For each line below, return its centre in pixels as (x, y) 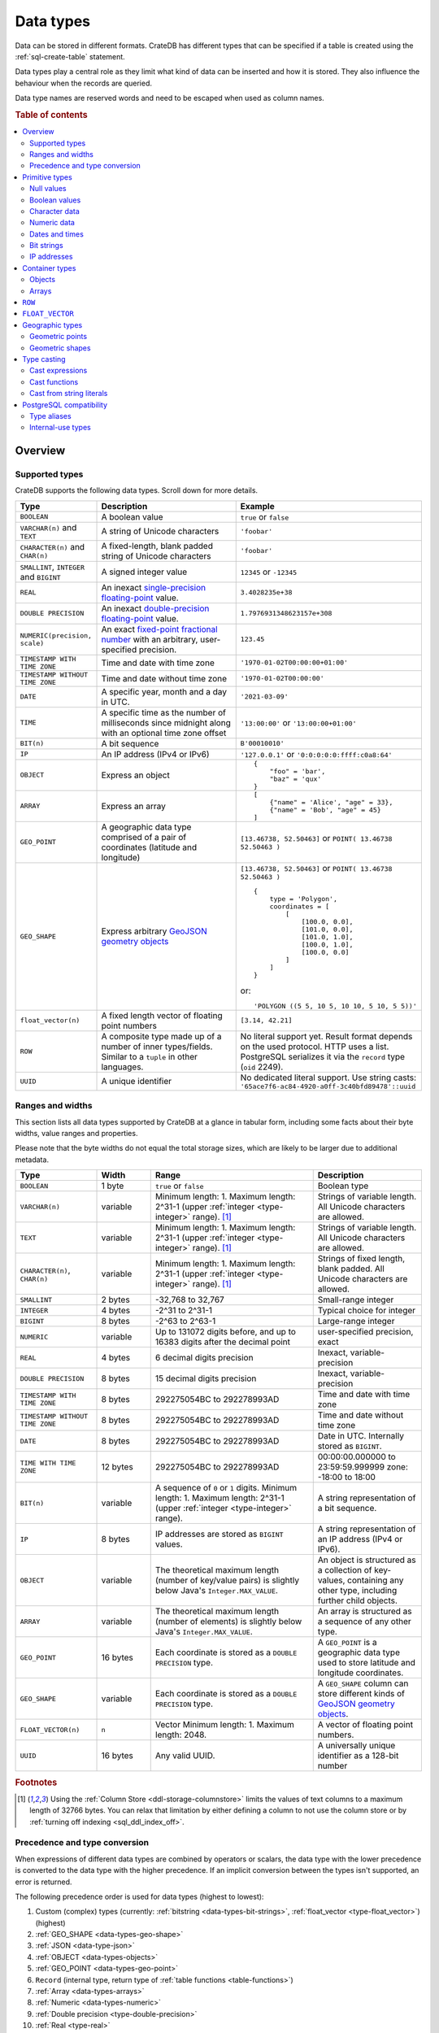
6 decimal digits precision (204, 1358)
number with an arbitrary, (150, 639)
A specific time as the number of (164, 712)
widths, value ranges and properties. (76, 1133)
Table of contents (52, 115)
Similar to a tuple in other (150, 1056)
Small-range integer (356, 1299)
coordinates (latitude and (149, 847)
